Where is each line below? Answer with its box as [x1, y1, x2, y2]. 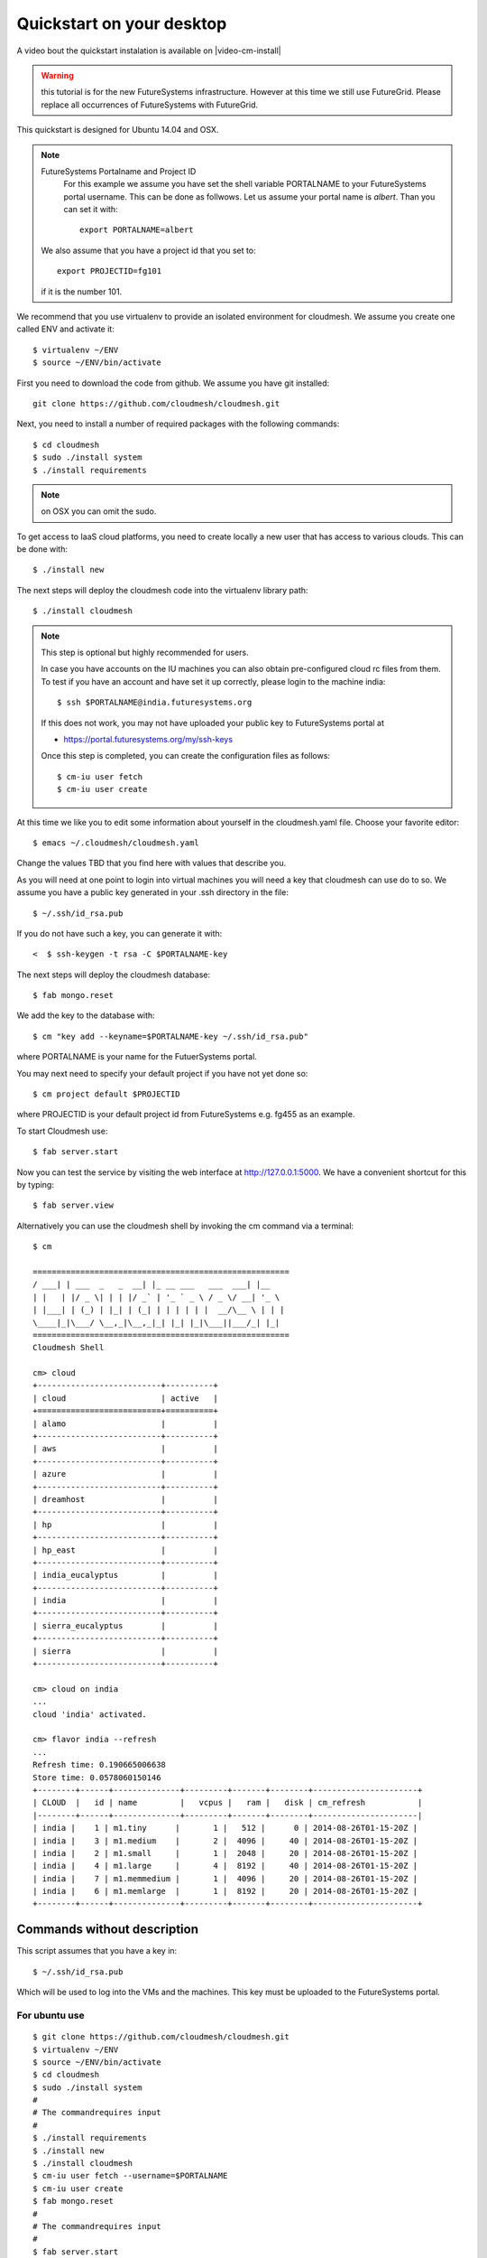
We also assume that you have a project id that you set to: [41, 245, 256, 256]
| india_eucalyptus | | [32, 1570, 218, 1581]
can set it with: [63, 204, 118, 215]
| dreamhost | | [32, 1494, 218, 1504]
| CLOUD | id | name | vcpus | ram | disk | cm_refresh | [32, 1797, 423, 1808]
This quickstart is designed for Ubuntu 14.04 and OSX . [16, 125, 219, 135]
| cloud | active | [32, 1393, 218, 1404]
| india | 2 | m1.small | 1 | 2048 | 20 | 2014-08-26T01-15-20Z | [32, 1848, 418, 1858]
